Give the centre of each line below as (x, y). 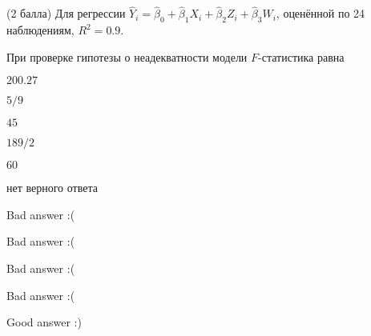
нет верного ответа (52, 188)
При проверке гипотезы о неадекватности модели (127, 56)
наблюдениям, (40, 30)
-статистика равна (301, 56)
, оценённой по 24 (321, 13)
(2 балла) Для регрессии (66, 13)
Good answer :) (44, 322)
